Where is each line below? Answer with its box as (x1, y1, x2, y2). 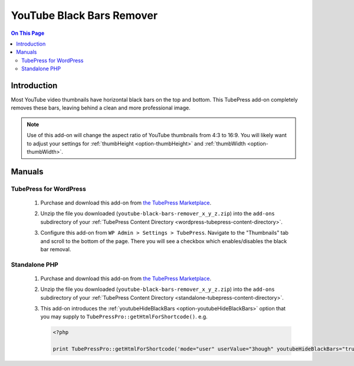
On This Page (11, 30, 45, 37)
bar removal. (40, 245, 71, 252)
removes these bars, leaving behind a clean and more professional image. (11, 104, 191, 112)
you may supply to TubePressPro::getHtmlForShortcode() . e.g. (40, 313, 208, 320)
